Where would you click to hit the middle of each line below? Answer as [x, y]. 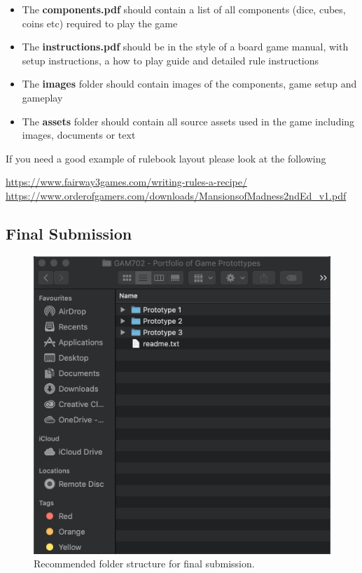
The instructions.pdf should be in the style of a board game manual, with [185, 47]
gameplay [42, 97]
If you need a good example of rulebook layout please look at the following [166, 158]
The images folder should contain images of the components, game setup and [189, 84]
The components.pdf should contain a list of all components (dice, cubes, [184, 9]
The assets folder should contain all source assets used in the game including [188, 121]
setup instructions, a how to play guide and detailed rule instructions [170, 60]
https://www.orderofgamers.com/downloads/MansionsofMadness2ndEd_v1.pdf [176, 195]
